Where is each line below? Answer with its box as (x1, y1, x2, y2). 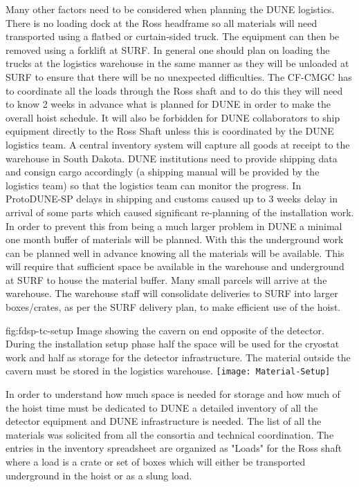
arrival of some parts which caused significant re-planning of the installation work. (6, 204, 354, 219)
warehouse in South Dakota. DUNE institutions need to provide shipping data (6, 151, 338, 165)
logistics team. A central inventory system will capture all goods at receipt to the (6, 137, 350, 151)
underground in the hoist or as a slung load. (6, 468, 192, 482)
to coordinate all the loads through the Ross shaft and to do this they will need (6, 83, 343, 97)
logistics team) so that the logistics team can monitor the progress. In (6, 178, 302, 192)
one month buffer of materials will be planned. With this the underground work (6, 232, 344, 247)
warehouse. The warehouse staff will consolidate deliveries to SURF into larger (6, 286, 338, 300)
